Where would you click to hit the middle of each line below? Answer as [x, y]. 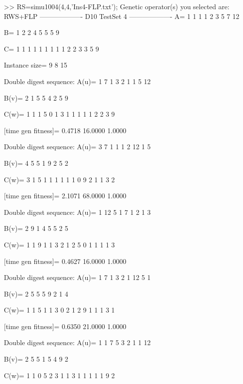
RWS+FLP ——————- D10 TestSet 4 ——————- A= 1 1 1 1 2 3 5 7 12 [122, 16]
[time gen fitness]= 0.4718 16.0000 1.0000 [65, 130]
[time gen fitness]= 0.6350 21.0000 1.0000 [65, 326]
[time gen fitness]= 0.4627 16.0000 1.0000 [65, 261]
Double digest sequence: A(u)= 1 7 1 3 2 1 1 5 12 [77, 81]
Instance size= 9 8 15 [36, 65]
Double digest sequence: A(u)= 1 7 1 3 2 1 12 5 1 [77, 277]
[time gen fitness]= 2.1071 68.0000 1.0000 [65, 196]
